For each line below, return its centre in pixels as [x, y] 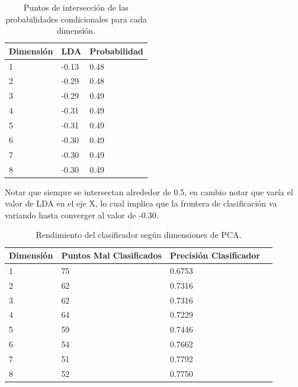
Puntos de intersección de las [76, 7]
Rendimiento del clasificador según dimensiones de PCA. [139, 235]
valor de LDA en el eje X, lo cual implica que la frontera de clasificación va [141, 203]
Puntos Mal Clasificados [111, 255]
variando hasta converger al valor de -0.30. [82, 215]
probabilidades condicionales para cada [76, 19]
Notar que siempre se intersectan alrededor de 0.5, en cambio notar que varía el [149, 191]
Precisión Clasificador [215, 255]
